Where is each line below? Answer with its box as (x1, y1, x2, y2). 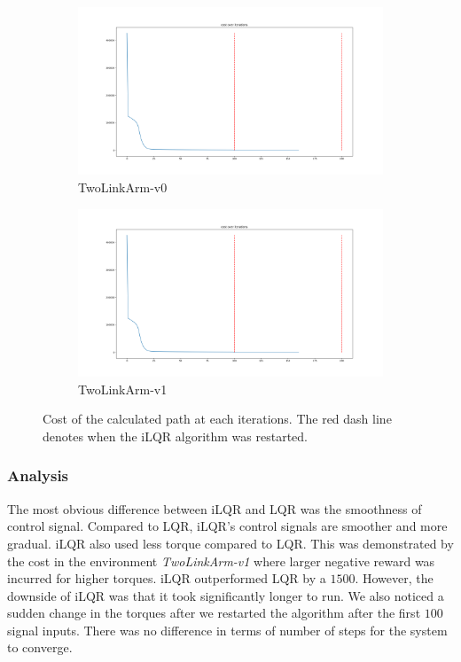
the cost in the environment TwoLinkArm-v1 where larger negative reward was (7, 551, 435, 570)
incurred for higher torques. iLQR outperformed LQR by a (7, 569, 326, 588)
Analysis (7, 464, 69, 487)
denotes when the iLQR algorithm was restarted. (43, 426, 308, 445)
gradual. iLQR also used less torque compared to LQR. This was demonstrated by (7, 533, 454, 552)
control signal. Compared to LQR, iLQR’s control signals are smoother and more (7, 517, 448, 535)
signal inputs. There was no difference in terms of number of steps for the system (7, 620, 448, 639)
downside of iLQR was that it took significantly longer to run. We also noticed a (7, 586, 444, 604)
